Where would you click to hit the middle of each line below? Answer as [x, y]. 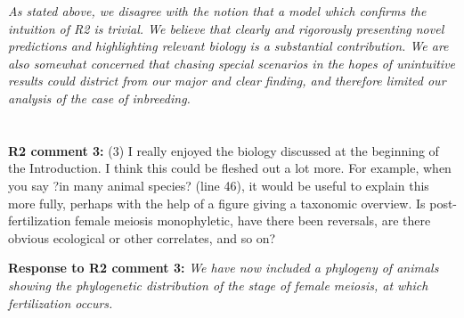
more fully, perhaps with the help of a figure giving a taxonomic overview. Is [217, 203]
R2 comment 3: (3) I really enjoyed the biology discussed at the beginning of [224, 150]
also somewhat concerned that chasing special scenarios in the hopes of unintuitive [232, 63]
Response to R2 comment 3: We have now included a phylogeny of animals [224, 268]
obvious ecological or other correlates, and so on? [142, 237]
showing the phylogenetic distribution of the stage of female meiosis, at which [218, 285]
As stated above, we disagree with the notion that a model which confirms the [217, 11]
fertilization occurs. [61, 302]
